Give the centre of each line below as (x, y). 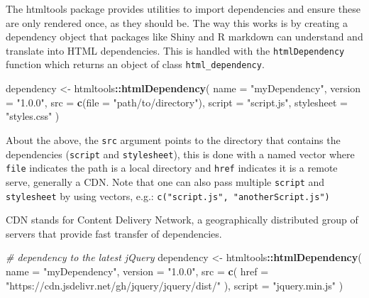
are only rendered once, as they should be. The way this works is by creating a (177, 22)
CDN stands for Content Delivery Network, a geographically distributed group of (182, 220)
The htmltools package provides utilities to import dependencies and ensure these (183, 9)
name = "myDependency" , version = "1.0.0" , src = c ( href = (137, 271)
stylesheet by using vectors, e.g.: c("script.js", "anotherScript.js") (168, 195)
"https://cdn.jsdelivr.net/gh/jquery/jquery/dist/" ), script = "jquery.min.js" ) (175, 285)
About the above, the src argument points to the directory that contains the (173, 139)
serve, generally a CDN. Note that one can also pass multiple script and (165, 181)
